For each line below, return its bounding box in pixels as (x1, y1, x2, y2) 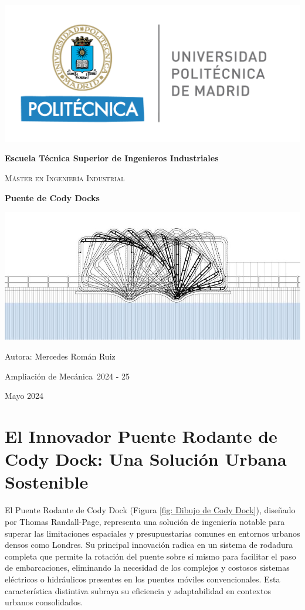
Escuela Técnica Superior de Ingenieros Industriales (5, 152, 219, 164)
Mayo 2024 (5, 389, 44, 402)
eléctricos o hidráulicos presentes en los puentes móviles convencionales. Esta (5, 572, 280, 585)
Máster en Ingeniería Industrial (5, 171, 125, 184)
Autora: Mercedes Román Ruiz (5, 350, 116, 362)
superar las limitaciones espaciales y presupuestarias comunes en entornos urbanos (5, 527, 300, 539)
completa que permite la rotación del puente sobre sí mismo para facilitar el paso (5, 550, 296, 562)
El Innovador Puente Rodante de (5, 424, 277, 448)
